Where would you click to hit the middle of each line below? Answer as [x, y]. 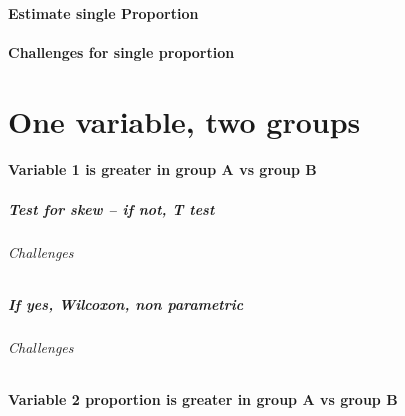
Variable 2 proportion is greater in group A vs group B [203, 398]
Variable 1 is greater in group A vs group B [162, 169]
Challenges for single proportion [121, 51]
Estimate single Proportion [103, 12]
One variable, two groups [184, 120]
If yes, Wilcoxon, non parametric [126, 303]
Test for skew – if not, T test [111, 208]
